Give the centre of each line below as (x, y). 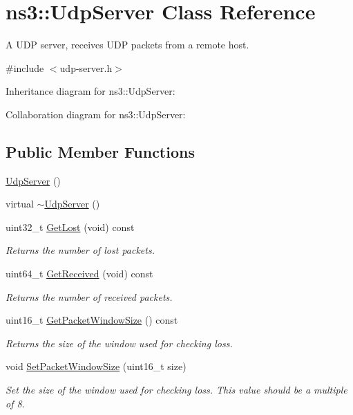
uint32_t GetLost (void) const (70, 227)
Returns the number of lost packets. (80, 250)
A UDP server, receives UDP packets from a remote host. (127, 45)
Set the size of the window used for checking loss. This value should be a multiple (176, 390)
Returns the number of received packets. (89, 296)
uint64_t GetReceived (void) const (79, 274)
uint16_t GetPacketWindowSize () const (92, 320)
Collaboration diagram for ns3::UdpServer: (96, 114)
